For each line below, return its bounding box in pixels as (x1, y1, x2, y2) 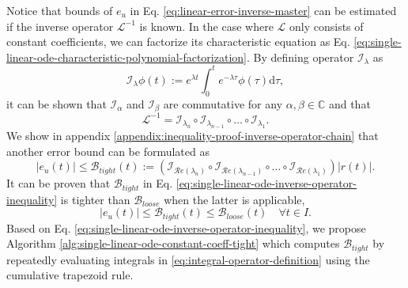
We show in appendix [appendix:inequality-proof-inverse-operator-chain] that (6, 127, 379, 144)
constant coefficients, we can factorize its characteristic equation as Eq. (6, 33, 350, 50)
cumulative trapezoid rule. (6, 267, 134, 283)
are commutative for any (163, 95, 283, 112)
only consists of (289, 17, 364, 34)
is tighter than (60, 191, 130, 207)
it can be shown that (6, 95, 107, 112)
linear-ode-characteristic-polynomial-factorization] (6, 48, 247, 65)
